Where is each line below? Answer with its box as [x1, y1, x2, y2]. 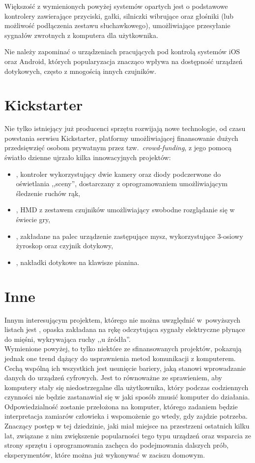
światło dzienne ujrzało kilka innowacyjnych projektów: [4, 152, 171, 163]
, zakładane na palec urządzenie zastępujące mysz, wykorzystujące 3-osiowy [16, 231, 243, 241]
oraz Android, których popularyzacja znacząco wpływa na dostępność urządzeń [4, 56, 243, 66]
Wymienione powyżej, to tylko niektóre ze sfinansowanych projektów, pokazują [4, 343, 242, 354]
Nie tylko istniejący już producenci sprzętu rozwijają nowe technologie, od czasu [4, 123, 246, 133]
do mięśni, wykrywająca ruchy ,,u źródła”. [4, 333, 131, 344]
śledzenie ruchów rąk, [16, 188, 81, 198]
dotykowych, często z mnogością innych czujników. [4, 66, 156, 76]
